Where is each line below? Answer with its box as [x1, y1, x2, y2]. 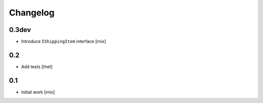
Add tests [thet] [21, 63, 53, 70]
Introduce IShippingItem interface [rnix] [21, 39, 107, 44]
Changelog [9, 7, 55, 18]
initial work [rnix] [21, 89, 55, 95]
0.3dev [9, 26, 31, 34]
